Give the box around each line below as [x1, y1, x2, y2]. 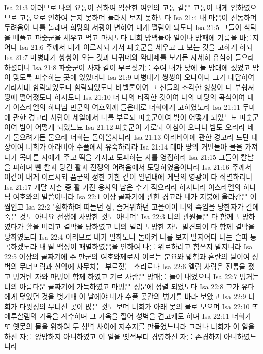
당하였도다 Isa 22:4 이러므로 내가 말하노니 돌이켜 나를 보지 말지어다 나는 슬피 [4, 231, 248, 242]
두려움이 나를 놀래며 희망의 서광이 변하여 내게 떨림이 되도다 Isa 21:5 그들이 [4, 22, 242, 33]
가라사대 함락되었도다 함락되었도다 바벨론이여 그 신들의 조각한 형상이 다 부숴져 [4, 81, 254, 92]
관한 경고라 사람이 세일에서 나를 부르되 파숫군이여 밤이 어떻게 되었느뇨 [13, 111, 237, 122]
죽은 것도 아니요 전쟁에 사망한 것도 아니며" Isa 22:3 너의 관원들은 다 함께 [4, 211, 234, 222]
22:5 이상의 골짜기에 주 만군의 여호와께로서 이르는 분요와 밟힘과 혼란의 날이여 [4, 251, 250, 261]
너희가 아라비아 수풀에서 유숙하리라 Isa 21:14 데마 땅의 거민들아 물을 [26, 141, 243, 152]
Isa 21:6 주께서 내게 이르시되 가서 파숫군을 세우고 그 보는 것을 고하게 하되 [19, 42, 253, 52]
